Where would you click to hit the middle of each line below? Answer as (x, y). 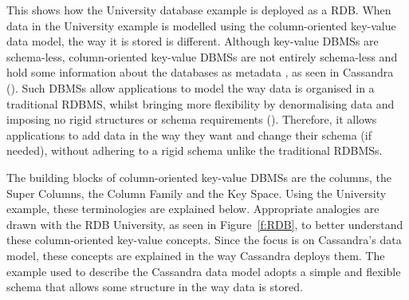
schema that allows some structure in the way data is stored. (155, 287)
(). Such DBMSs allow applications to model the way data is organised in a (191, 87)
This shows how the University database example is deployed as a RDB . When (199, 10)
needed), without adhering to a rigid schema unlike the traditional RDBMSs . (195, 150)
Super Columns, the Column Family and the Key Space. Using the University (197, 193)
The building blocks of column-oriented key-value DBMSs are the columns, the (199, 177)
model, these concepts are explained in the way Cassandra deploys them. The (196, 255)
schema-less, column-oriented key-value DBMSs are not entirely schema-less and (202, 56)
